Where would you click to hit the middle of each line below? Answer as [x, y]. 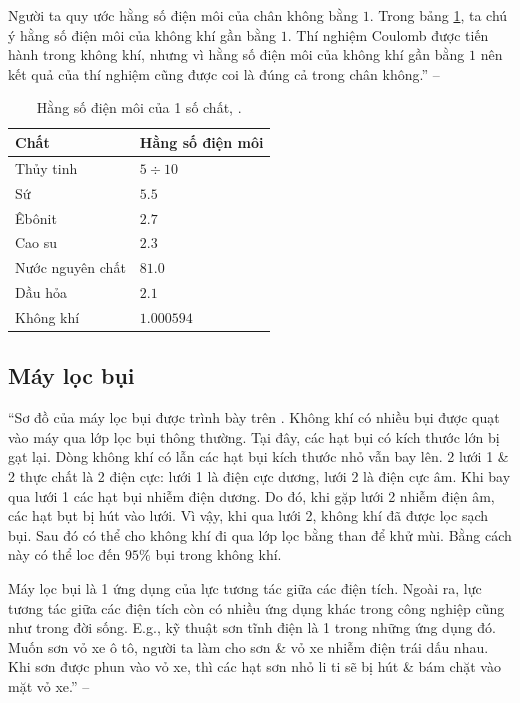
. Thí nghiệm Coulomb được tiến [388, 34]
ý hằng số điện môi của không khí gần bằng [142, 34]
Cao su [36, 242]
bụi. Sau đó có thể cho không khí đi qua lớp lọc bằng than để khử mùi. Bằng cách [260, 534]
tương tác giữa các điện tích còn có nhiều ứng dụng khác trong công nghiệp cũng [256, 607]
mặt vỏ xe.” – [49, 685]
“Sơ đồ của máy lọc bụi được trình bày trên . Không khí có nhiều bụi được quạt [254, 417]
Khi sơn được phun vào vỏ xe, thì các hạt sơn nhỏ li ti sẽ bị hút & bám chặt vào [254, 666]
